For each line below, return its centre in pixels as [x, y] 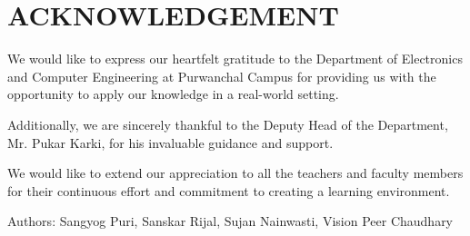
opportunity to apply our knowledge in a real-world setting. [173, 94]
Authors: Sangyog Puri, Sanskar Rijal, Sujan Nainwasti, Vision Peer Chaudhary [230, 221]
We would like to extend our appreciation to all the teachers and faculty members [235, 173]
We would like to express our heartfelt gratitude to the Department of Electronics [235, 59]
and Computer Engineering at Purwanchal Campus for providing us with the [222, 76]
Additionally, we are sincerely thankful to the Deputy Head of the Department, [228, 124]
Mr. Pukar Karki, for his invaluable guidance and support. [170, 142]
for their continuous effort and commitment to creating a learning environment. [229, 190]
